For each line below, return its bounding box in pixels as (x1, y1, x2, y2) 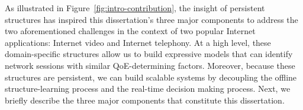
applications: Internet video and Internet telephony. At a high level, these (5, 36, 271, 48)
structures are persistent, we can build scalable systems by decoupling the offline (5, 71, 297, 83)
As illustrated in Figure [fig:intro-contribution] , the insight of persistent (5, 2, 265, 14)
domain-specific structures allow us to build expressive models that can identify (5, 48, 293, 60)
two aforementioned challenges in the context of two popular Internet (5, 25, 256, 37)
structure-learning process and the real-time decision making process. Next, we (5, 82, 291, 95)
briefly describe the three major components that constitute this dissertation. (5, 94, 285, 106)
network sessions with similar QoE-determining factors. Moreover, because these (5, 59, 295, 71)
